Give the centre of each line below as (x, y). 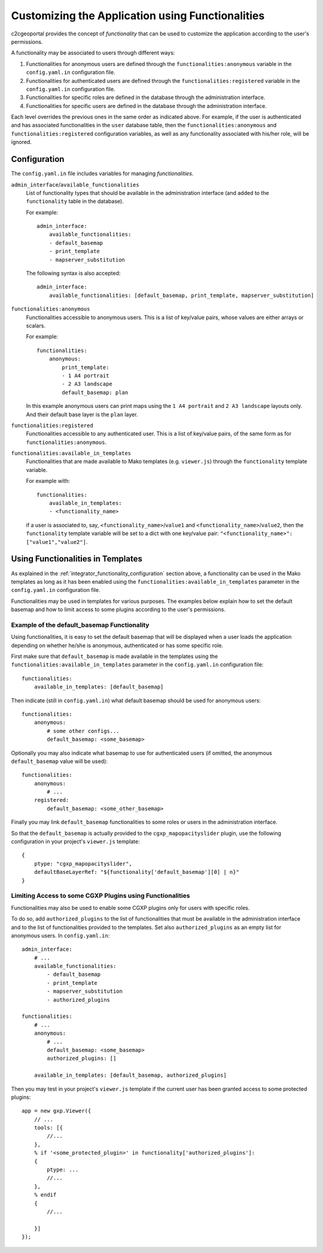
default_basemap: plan (95, 392)
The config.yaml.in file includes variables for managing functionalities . (102, 173)
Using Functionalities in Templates (77, 559)
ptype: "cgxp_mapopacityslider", (83, 863)
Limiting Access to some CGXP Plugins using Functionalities (100, 896)
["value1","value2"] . (57, 542)
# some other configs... (83, 731)
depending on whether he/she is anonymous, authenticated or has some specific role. (117, 645)
